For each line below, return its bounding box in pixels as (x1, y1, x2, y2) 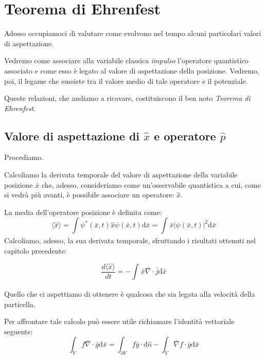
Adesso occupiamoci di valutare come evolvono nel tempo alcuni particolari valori (4, 28, 261, 39)
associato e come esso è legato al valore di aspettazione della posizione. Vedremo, (4, 65, 259, 76)
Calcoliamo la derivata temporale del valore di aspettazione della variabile (4, 169, 238, 180)
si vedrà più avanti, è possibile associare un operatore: (4, 189, 174, 200)
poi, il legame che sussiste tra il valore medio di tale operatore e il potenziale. (4, 75, 248, 86)
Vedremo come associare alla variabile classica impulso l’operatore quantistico (4, 55, 249, 66)
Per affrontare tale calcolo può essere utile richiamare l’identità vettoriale (4, 316, 235, 327)
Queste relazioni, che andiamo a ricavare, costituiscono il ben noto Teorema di (4, 93, 251, 103)
